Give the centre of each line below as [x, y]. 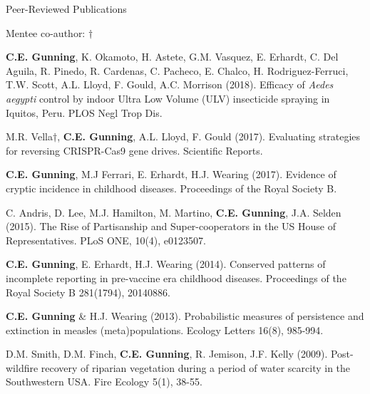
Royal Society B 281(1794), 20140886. [88, 292]
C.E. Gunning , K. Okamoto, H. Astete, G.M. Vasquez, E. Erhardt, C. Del [172, 57]
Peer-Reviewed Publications [66, 9]
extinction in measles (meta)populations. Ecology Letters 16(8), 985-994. [165, 330]
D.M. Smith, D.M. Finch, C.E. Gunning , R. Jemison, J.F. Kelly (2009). [167, 354]
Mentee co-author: [46, 32]
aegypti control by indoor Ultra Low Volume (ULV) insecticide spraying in [168, 98]
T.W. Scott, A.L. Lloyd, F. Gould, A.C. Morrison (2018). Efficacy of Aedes [170, 84]
